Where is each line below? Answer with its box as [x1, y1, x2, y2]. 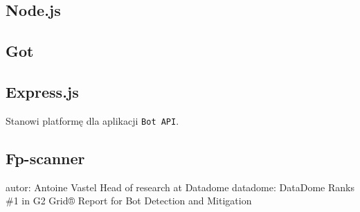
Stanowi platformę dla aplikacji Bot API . [6, 113, 179, 127]
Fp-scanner [6, 147, 85, 168]
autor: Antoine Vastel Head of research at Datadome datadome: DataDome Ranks [6, 179, 354, 194]
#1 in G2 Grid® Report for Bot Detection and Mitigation [6, 193, 252, 208]
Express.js [6, 80, 79, 102]
